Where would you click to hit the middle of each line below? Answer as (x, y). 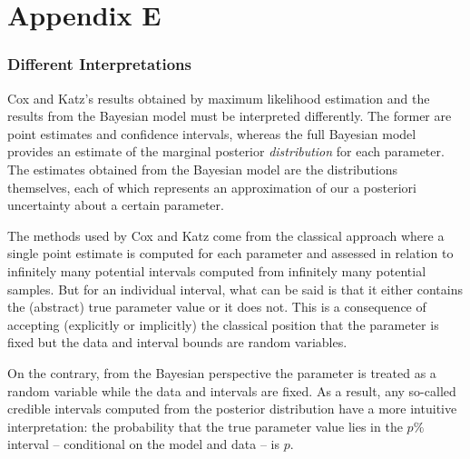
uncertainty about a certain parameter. (116, 205)
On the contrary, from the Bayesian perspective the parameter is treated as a (222, 372)
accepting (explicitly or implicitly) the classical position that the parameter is (223, 324)
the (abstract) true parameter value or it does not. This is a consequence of (217, 307)
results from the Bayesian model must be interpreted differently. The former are (230, 116)
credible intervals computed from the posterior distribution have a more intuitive (232, 409)
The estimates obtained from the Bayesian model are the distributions (203, 169)
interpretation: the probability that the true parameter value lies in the (205, 426)
